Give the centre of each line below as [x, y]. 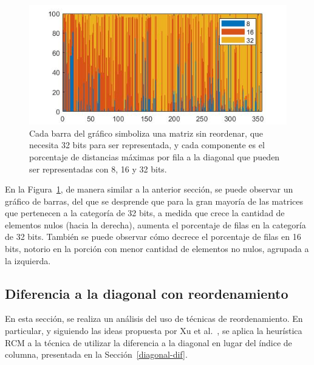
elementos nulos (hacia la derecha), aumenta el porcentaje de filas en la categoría [155, 224]
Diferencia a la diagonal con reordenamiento [147, 293]
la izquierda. [28, 260]
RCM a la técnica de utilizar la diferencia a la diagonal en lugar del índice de [148, 342]
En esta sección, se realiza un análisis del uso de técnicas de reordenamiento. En [154, 319]
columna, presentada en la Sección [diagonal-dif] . [96, 354]
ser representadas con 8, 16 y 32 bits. [98, 169]
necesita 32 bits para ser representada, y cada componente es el [147, 145]
